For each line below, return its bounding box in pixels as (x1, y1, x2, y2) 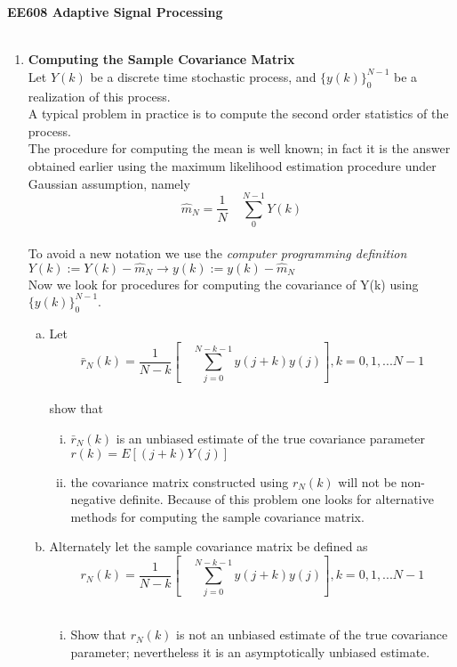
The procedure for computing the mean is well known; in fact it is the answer (28, 139, 451, 158)
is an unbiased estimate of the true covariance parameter (116, 429, 426, 447)
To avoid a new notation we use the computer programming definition (28, 243, 407, 262)
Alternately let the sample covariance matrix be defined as (49, 537, 368, 556)
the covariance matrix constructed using (70, 472, 289, 491)
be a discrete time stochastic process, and (90, 67, 317, 85)
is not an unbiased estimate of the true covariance (176, 625, 448, 644)
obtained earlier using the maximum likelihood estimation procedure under (28, 156, 437, 175)
